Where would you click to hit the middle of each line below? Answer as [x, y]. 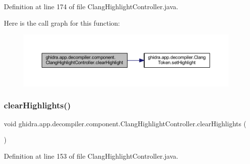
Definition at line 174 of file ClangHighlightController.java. [91, 6]
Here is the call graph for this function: [62, 22]
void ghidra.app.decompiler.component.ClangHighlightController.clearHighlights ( [125, 123]
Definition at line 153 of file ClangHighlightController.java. [91, 156]
